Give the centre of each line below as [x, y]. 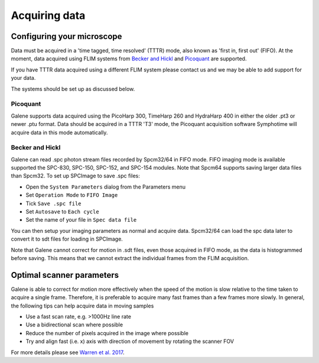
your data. [23, 78]
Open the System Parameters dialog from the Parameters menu [106, 187]
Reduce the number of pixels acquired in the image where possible [107, 333]
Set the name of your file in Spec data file [81, 220]
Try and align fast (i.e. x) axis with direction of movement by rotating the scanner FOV [130, 341]
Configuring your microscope [66, 36]
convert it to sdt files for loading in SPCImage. [67, 239]
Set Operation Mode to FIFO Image [72, 195]
